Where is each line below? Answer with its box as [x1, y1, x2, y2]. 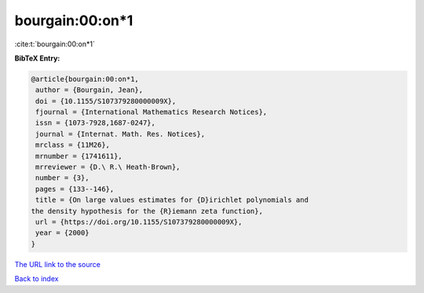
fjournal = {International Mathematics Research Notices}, [35, 108, 268, 117]
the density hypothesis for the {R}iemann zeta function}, [31, 207, 263, 215]
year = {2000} [35, 229, 90, 237]
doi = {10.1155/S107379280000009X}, [35, 97, 177, 105]
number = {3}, [35, 174, 90, 182]
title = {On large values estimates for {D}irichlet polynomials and [35, 196, 309, 204]
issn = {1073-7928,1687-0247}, [35, 119, 156, 127]
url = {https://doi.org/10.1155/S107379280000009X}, [35, 218, 243, 226]
